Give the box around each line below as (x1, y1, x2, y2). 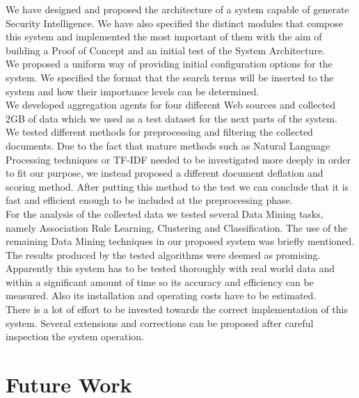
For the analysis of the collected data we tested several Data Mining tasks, (6, 206, 324, 221)
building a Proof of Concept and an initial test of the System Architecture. (6, 42, 326, 57)
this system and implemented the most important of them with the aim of (6, 29, 322, 44)
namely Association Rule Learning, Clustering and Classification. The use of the (6, 220, 348, 234)
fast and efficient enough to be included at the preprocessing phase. (6, 193, 293, 207)
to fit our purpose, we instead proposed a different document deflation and (6, 166, 324, 180)
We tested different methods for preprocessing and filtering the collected (6, 125, 313, 139)
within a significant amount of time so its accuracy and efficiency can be (6, 274, 314, 289)
